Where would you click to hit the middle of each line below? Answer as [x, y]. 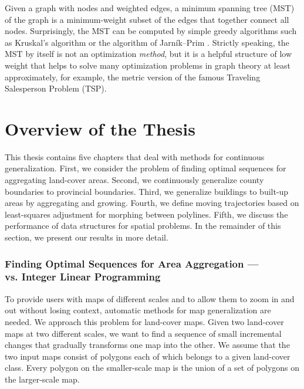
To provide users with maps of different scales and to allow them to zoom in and [150, 298]
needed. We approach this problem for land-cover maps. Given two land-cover [144, 321]
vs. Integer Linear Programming [83, 277]
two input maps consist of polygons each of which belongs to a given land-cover [148, 356]
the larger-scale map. [42, 379]
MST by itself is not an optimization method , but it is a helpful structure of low [148, 54]
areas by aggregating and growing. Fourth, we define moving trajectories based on [152, 203]
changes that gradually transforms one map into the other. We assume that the [147, 345]
